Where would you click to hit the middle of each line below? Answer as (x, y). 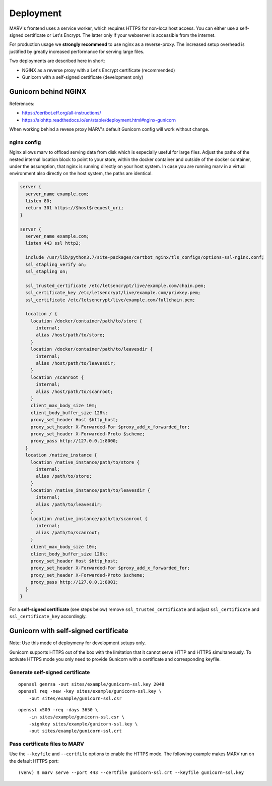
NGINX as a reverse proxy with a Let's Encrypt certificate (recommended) (98, 70)
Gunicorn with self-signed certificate (69, 631)
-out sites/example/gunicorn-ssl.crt (75, 731)
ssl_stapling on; (47, 271)
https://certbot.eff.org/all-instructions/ (61, 113)
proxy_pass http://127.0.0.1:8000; (74, 441)
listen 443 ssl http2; (53, 243)
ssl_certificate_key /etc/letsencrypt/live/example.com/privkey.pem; (113, 293)
